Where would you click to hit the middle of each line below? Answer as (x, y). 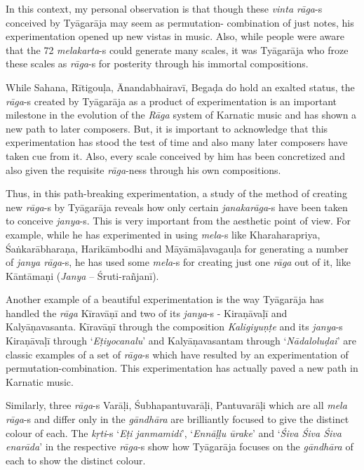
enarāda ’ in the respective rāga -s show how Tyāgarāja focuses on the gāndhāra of (180, 446)
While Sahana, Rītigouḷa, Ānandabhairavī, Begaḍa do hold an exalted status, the (180, 87)
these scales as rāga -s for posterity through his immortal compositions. (157, 63)
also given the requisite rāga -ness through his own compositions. (143, 169)
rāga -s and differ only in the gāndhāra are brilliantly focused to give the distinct (177, 419)
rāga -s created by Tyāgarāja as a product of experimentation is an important (171, 101)
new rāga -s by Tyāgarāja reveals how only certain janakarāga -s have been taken (177, 207)
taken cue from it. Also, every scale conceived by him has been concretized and (176, 155)
